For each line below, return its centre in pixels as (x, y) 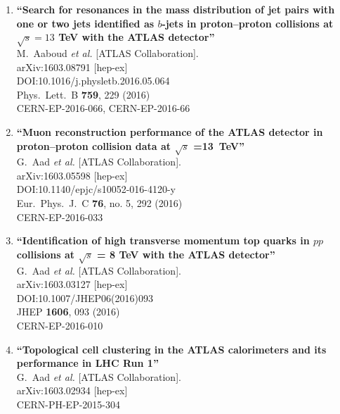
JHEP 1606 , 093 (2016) (68, 312)
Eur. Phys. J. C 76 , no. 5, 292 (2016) (99, 203)
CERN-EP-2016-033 (60, 217)
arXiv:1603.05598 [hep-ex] (72, 175)
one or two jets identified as (85, 23)
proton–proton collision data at (94, 145)
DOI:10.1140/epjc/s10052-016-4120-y (96, 189)
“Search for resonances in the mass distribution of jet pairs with (176, 9)
